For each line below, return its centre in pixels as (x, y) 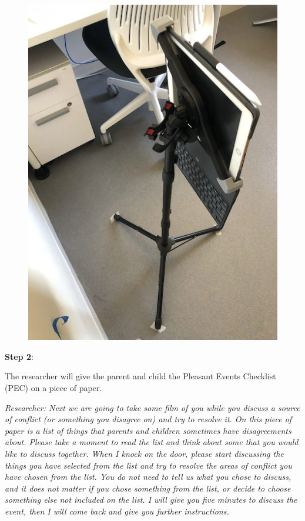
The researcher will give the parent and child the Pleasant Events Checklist (140, 376)
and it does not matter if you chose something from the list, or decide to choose (148, 488)
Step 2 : (19, 356)
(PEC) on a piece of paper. (53, 388)
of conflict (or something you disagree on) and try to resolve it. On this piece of (148, 419)
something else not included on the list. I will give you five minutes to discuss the (151, 500)
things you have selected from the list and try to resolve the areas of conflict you (148, 465)
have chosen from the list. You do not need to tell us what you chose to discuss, (148, 477)
